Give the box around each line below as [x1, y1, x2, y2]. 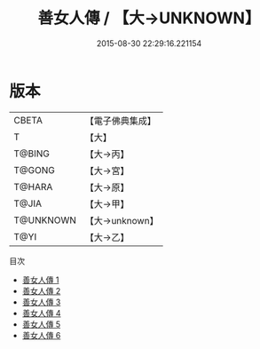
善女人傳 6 [21, 329, 61, 340]
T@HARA [13, 180, 53, 193]
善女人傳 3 [21, 297, 61, 307]
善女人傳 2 [21, 285, 61, 296]
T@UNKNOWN [13, 214, 77, 226]
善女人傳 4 [21, 307, 61, 318]
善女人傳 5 [21, 319, 61, 329]
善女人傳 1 [21, 274, 59, 285]
